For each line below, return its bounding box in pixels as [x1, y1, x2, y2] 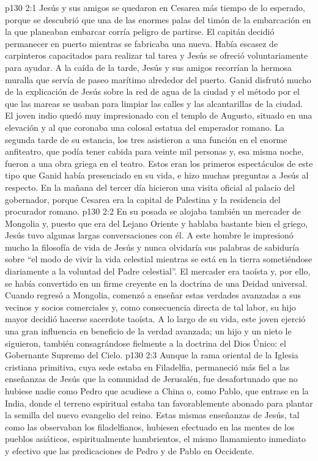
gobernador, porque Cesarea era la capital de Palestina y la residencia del [5, 193, 281, 205]
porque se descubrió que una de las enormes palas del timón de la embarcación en [5, 13, 311, 26]
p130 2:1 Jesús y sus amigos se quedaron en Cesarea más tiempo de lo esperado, [5, 1, 305, 13]
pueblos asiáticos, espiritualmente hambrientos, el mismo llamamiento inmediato [5, 432, 306, 445]
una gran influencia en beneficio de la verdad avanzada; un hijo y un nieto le [5, 325, 292, 337]
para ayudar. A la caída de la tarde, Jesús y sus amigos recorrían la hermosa [5, 61, 292, 73]
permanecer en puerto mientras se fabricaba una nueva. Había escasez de [5, 37, 278, 50]
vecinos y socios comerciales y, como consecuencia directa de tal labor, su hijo [5, 300, 296, 313]
